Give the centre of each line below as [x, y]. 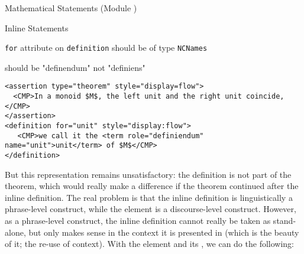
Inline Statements [37, 27]
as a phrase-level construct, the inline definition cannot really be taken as [138, 221]
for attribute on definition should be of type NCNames [106, 48]
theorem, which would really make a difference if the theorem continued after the [152, 186]
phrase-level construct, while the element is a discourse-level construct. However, [151, 209]
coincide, [265, 97]
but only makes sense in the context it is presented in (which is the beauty [164, 232]
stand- [284, 221]
